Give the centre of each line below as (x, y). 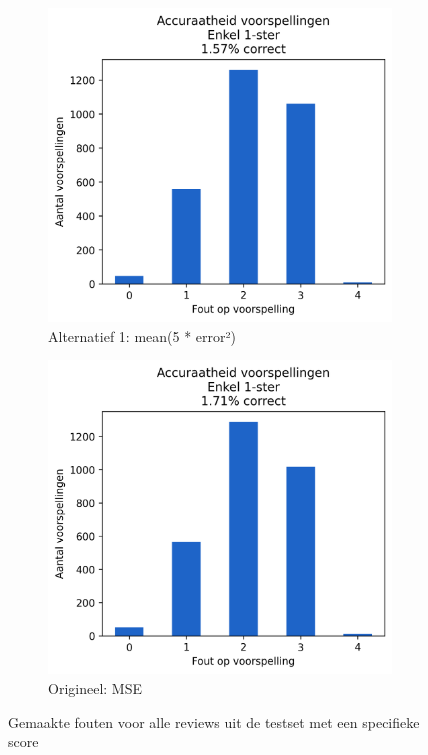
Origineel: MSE (95, 687)
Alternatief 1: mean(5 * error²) (142, 335)
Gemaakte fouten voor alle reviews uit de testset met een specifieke (214, 721)
